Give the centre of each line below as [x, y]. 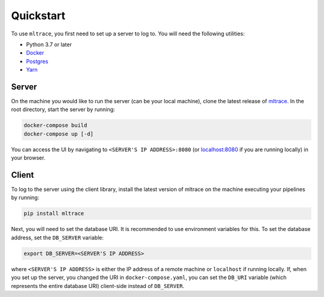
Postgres [37, 61]
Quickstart [38, 16]
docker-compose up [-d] [59, 134]
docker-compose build [55, 125]
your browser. [28, 158]
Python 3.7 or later [49, 44]
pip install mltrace [54, 214]
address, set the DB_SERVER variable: [58, 238]
